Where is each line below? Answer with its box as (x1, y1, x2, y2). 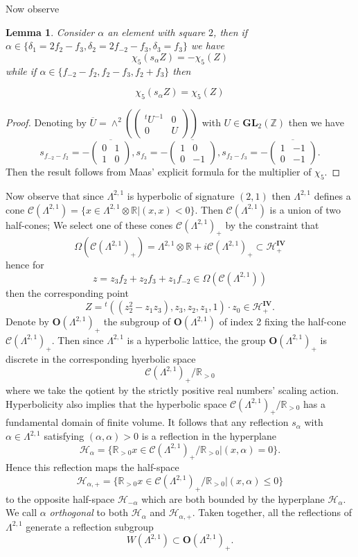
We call (6, 505, 37, 520)
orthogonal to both (49, 505, 129, 520)
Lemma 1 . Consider (6, 24, 95, 39)
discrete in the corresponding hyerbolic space (6, 351, 196, 366)
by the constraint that (225, 217, 319, 232)
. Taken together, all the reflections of (192, 505, 352, 520)
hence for (6, 257, 44, 272)
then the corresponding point (6, 285, 129, 300)
